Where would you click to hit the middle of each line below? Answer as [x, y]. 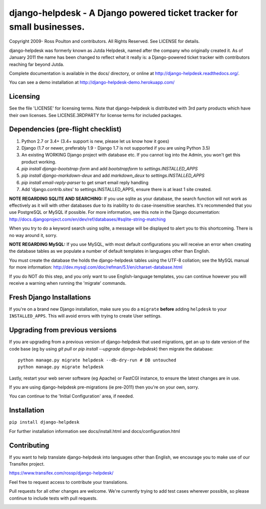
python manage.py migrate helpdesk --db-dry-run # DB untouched [97, 360]
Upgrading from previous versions [63, 330]
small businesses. [47, 27]
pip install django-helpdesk [44, 422]
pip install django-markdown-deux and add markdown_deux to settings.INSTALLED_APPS [113, 176]
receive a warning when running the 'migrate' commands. [68, 283]
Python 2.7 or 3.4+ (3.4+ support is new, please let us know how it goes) [95, 141]
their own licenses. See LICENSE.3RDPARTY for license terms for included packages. [96, 115]
